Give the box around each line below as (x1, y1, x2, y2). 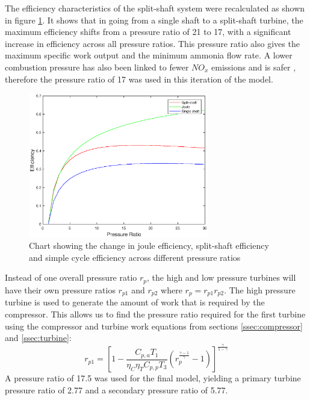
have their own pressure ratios (5, 283, 116, 296)
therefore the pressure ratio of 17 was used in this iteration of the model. (5, 72, 273, 85)
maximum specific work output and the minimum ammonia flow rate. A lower (5, 49, 293, 61)
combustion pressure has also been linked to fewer (5, 60, 189, 73)
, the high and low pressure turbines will (147, 271, 296, 284)
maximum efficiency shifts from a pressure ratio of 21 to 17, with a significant (5, 25, 291, 38)
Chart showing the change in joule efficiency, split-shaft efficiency (29, 239, 269, 252)
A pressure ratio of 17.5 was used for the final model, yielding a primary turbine (5, 372, 301, 384)
